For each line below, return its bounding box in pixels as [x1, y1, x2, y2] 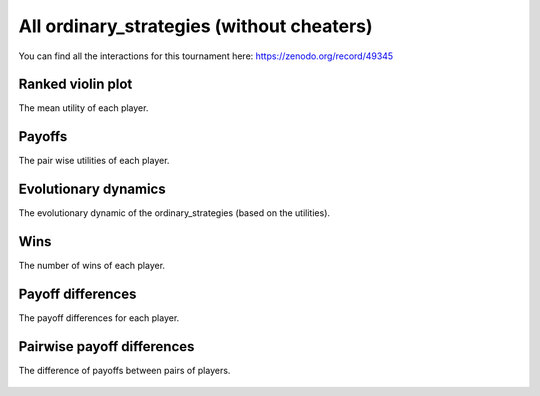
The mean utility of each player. [18, 102, 149, 114]
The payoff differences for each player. [18, 312, 180, 324]
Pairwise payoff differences [18, 338, 195, 355]
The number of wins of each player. [18, 260, 165, 272]
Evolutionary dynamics [18, 181, 166, 198]
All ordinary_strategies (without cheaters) [18, 15, 374, 37]
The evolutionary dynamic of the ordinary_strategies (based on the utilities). [18, 207, 330, 219]
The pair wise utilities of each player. [18, 155, 170, 167]
